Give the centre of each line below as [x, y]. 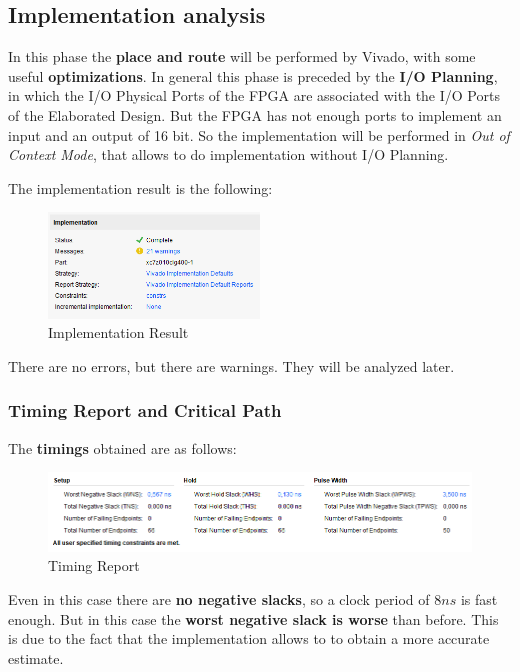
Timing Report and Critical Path [145, 410]
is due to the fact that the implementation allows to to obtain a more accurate [249, 638]
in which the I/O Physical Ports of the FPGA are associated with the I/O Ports [254, 95]
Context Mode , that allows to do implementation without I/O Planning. [228, 154]
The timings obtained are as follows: [122, 447]
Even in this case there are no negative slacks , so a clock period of [219, 598]
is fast [479, 598]
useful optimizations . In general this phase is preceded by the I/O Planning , [253, 75]
